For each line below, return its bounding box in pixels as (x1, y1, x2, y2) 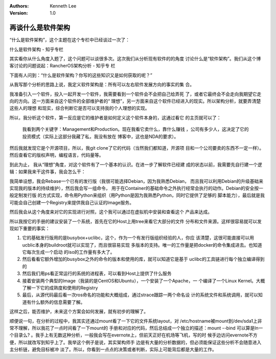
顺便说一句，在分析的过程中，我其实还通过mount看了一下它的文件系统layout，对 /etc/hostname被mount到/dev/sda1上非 (9, 318, 262, 324)
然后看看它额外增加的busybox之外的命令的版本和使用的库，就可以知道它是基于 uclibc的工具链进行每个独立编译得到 (22, 256, 265, 262)
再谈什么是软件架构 (9, 23, 70, 32)
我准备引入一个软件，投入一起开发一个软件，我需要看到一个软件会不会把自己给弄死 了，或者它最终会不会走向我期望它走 (9, 91, 262, 97)
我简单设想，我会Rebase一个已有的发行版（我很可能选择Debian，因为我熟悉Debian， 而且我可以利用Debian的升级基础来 (9, 178, 264, 184)
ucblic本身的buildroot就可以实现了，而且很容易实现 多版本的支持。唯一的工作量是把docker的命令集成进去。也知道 (22, 242, 262, 248)
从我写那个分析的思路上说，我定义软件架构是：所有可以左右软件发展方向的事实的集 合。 (9, 82, 194, 88)
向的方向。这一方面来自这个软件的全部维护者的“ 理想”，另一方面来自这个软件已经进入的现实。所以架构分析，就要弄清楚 (9, 98, 261, 104)
